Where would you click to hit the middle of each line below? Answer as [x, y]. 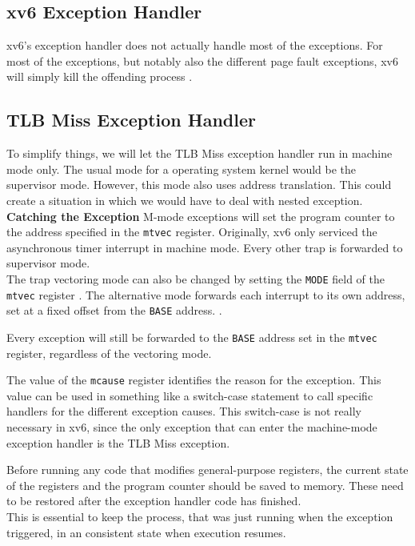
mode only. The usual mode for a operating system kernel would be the [182, 169]
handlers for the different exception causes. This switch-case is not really [184, 411]
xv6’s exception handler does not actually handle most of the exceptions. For [195, 45]
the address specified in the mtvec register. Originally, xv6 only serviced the [192, 232]
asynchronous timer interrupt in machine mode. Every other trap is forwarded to [205, 247]
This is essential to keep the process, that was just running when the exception [200, 517]
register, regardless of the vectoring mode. [109, 353]
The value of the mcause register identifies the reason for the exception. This [194, 380]
